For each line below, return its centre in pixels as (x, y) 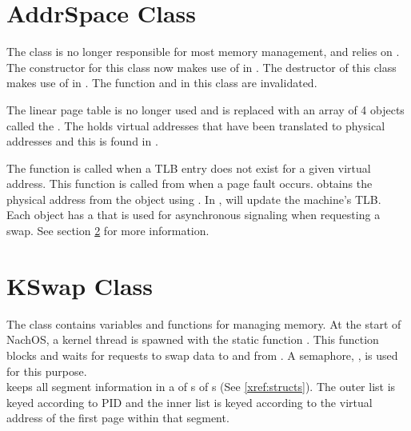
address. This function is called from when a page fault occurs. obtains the (190, 184)
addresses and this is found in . (82, 141)
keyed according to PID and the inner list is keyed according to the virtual (190, 402)
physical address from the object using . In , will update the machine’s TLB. (194, 199)
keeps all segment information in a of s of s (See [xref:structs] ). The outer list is (201, 387)
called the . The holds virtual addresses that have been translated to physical (196, 125)
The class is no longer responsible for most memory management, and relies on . (203, 52)
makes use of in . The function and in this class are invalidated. (162, 83)
